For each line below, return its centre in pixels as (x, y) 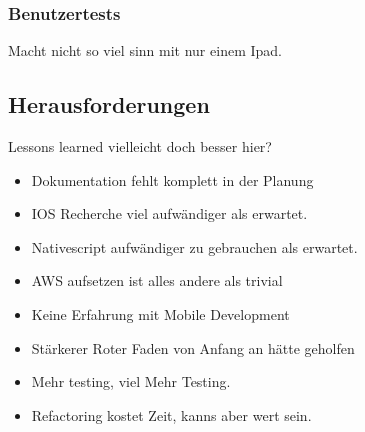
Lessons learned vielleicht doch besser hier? (140, 146)
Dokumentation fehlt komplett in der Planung (172, 179)
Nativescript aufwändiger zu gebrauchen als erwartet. (194, 246)
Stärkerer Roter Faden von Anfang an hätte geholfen (193, 347)
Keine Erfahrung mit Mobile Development (160, 313)
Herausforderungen (109, 104)
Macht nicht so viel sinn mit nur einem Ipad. (145, 50)
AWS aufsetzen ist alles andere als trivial (157, 280)
